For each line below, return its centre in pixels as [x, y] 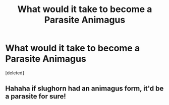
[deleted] [15, 73]
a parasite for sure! [36, 96]
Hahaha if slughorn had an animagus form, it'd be [84, 89]
